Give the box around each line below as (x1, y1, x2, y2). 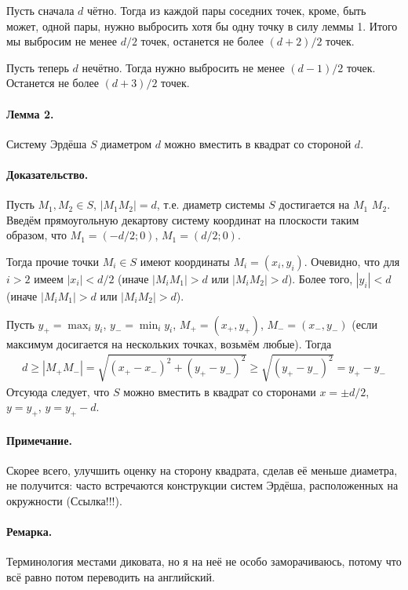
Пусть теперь (6, 59, 69, 75)
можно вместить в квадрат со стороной (164, 135, 352, 151)
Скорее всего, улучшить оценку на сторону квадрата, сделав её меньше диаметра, (6, 461, 398, 478)
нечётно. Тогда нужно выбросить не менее (82, 59, 285, 75)
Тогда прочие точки (6, 253, 99, 269)
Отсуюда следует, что (6, 383, 110, 399)
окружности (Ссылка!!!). (6, 493, 122, 509)
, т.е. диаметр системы (156, 196, 265, 213)
